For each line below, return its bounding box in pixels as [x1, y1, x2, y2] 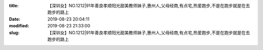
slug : [9, 29, 19, 36]
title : [9, 3, 19, 8]
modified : [9, 23, 29, 29]
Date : [9, 16, 20, 22]
